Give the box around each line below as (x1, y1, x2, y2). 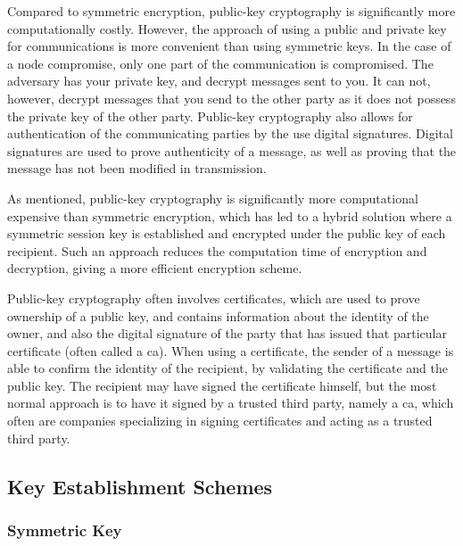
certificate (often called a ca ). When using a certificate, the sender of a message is (7, 341, 454, 360)
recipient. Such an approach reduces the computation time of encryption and (7, 241, 427, 260)
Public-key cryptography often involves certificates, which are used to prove (7, 288, 420, 307)
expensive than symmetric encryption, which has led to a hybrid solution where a (7, 206, 452, 225)
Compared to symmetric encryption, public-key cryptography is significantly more (7, 2, 456, 20)
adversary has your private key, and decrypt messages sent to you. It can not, (7, 71, 431, 90)
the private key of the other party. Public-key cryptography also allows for (7, 106, 413, 125)
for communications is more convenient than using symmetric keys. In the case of (7, 37, 451, 55)
